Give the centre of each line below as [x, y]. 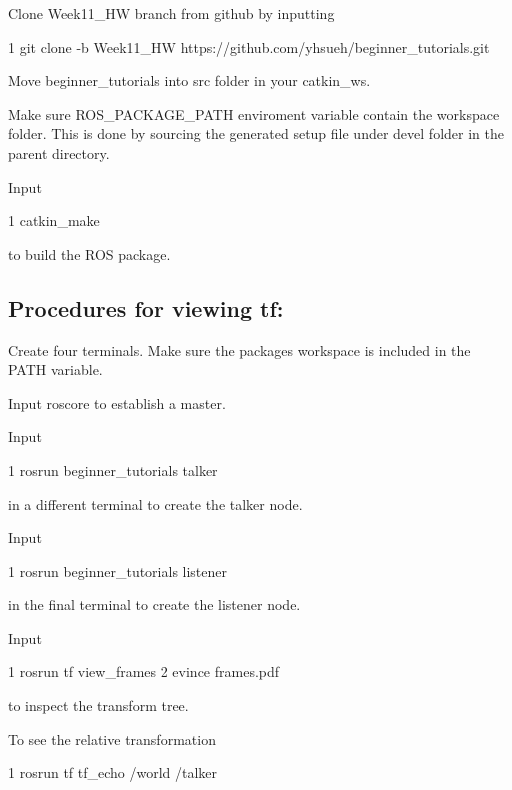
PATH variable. [55, 369]
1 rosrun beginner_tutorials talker [113, 469]
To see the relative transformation [112, 738]
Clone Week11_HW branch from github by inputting [171, 13]
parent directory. [59, 152]
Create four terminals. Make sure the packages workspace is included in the [239, 349]
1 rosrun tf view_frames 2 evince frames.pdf [144, 671]
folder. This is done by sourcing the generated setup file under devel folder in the [256, 133]
